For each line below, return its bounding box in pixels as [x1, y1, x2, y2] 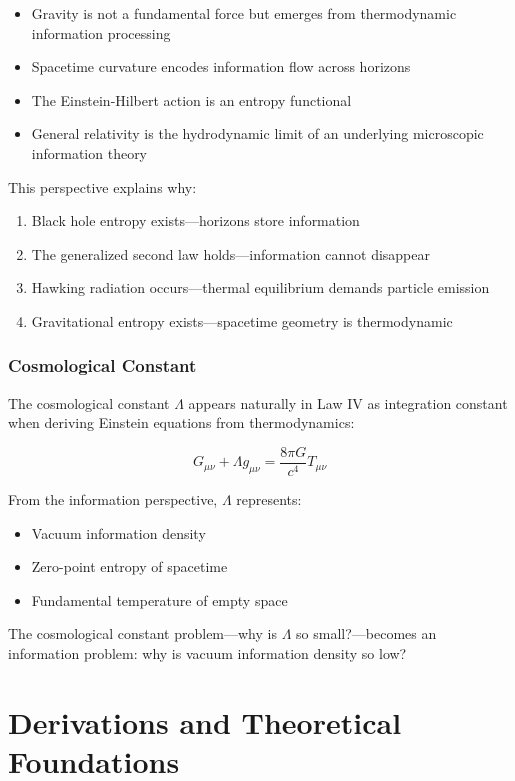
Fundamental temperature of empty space [31, 589, 288, 610]
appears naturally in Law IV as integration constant [188, 392, 508, 413]
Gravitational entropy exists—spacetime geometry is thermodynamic [31, 310, 453, 331]
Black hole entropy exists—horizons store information [31, 210, 360, 231]
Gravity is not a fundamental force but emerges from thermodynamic [31, 3, 457, 23]
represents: [236, 489, 302, 509]
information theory [31, 142, 148, 163]
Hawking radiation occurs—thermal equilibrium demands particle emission [31, 277, 490, 298]
